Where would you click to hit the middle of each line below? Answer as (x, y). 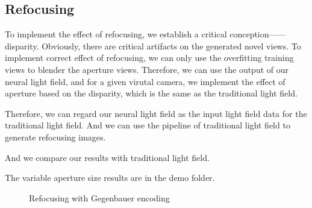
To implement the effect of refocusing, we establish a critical (116, 34)
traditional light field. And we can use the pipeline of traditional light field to (148, 125)
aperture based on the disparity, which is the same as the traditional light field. (151, 93)
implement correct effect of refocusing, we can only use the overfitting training (149, 58)
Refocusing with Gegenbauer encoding (99, 197)
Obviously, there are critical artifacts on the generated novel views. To (171, 46)
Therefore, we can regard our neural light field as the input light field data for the (156, 113)
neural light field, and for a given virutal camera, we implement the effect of (145, 81)
